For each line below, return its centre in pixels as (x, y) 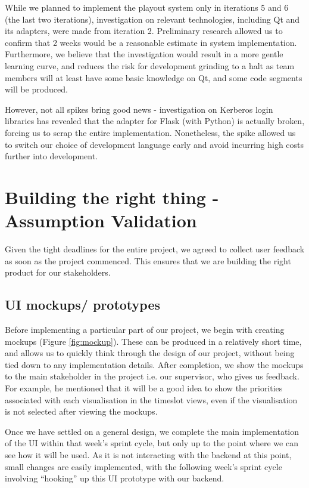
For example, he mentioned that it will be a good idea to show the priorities (144, 387)
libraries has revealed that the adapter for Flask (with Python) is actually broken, (155, 121)
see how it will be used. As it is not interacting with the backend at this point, (148, 454)
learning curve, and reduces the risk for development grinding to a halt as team (150, 65)
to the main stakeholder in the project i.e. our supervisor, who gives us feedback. (152, 376)
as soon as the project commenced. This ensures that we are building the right (148, 260)
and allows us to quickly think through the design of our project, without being (150, 353)
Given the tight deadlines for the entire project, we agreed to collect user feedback (155, 249)
